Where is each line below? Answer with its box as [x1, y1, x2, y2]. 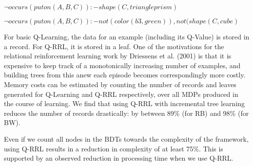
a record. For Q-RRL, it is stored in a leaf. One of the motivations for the [4, 41, 224, 51]
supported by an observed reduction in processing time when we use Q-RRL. [4, 153, 234, 163]
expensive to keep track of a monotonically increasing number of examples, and [4, 60, 241, 70]
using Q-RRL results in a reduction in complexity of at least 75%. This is [4, 143, 223, 153]
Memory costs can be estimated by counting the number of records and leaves [4, 79, 236, 89]
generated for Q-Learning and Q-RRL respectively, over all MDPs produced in [4, 89, 238, 99]
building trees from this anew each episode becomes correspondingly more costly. [4, 70, 246, 80]
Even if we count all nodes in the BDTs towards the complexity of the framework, [4, 133, 249, 144]
